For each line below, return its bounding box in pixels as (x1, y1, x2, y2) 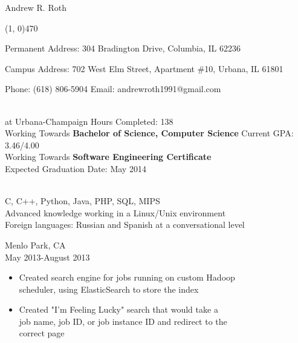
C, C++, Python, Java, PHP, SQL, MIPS (5, 195, 160, 207)
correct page (19, 327, 65, 339)
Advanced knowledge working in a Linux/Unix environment (5, 206, 226, 219)
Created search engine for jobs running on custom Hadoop (19, 271, 235, 284)
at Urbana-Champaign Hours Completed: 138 (5, 115, 173, 127)
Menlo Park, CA (5, 238, 66, 251)
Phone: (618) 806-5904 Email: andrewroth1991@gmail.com (5, 82, 221, 95)
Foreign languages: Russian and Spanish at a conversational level (5, 218, 245, 231)
